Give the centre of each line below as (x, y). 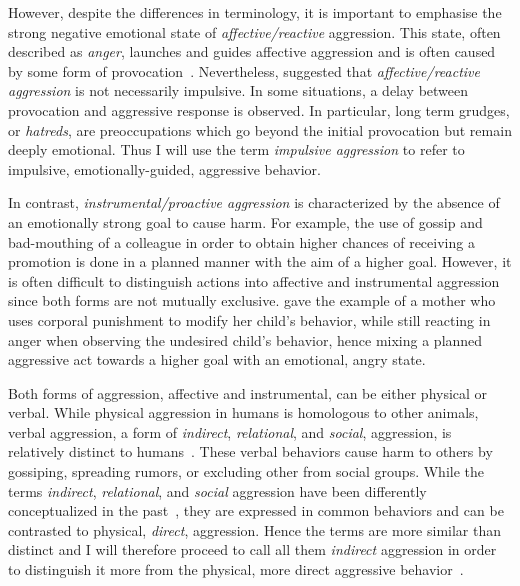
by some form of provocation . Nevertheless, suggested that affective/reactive (244, 70)
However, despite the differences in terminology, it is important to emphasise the (255, 12)
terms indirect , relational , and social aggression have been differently (217, 490)
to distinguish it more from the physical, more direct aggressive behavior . (236, 569)
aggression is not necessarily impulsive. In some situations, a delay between (238, 90)
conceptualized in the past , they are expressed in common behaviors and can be (256, 510)
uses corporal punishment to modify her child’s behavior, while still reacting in (249, 319)
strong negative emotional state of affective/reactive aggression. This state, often (254, 31)
